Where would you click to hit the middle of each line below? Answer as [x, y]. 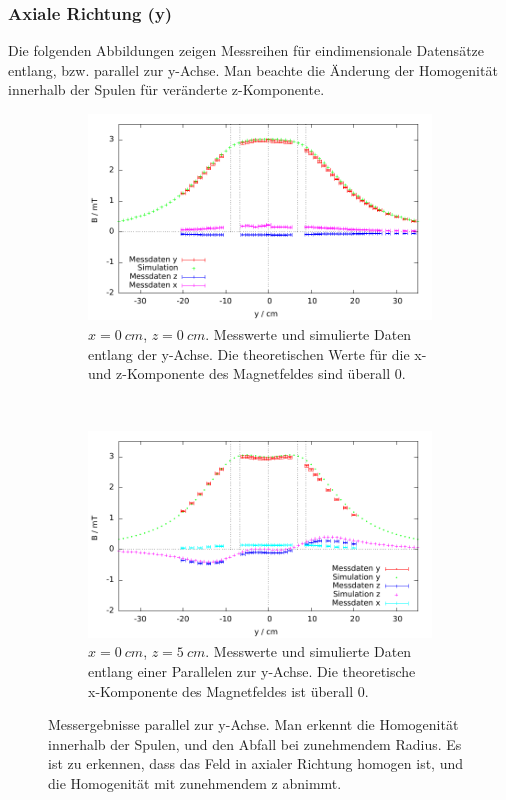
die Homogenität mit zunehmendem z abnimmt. [195, 782]
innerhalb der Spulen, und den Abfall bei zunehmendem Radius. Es [255, 743]
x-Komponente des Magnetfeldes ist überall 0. [228, 690]
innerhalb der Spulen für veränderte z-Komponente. [166, 89]
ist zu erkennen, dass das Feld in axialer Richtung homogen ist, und [256, 763]
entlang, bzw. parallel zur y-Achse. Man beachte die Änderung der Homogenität [253, 69]
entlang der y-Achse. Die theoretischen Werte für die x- [257, 353]
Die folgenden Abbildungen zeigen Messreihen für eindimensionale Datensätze [246, 50]
